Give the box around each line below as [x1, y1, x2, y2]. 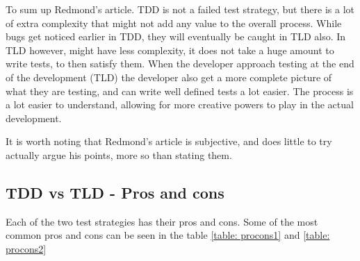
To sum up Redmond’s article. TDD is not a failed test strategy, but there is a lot [6, 2, 355, 16]
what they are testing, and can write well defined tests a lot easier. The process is [6, 83, 354, 98]
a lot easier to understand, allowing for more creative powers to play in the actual [6, 97, 354, 112]
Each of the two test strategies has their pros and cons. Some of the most [6, 214, 318, 228]
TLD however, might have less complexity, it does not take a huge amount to [6, 42, 334, 57]
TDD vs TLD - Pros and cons [6, 181, 224, 203]
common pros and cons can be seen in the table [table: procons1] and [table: [6, 228, 330, 242]
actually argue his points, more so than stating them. [6, 147, 232, 162]
